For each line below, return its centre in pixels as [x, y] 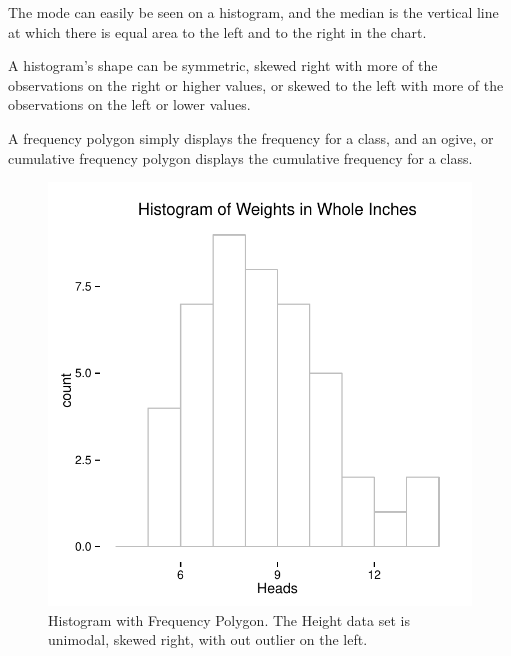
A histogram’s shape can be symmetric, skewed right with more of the [223, 65]
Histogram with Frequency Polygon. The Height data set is [229, 619]
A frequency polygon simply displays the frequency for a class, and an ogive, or [251, 137]
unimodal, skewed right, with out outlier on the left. [208, 639]
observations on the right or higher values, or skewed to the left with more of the [256, 84]
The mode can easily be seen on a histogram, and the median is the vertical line [253, 12]
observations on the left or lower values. [129, 104]
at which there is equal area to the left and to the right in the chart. [217, 31]
